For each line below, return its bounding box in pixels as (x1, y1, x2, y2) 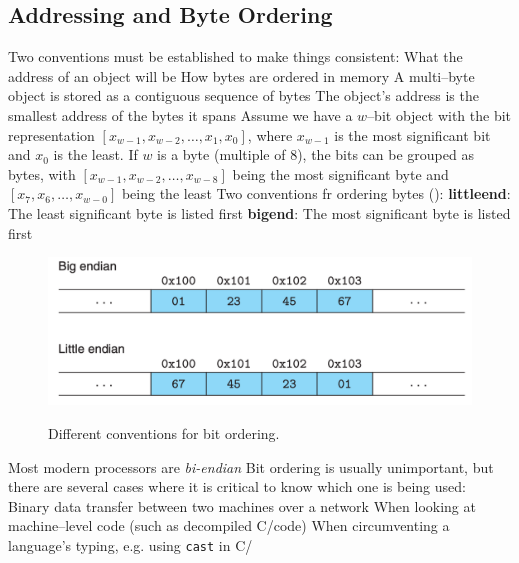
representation (8, 124, 95, 145)
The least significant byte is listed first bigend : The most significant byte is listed (8, 202, 511, 223)
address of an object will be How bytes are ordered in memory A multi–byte (8, 65, 475, 86)
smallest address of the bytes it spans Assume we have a (8, 104, 353, 125)
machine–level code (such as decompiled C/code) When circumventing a (8, 515, 450, 536)
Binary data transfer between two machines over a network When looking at (8, 495, 476, 516)
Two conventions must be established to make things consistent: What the (8, 46, 463, 67)
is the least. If (53, 144, 138, 165)
